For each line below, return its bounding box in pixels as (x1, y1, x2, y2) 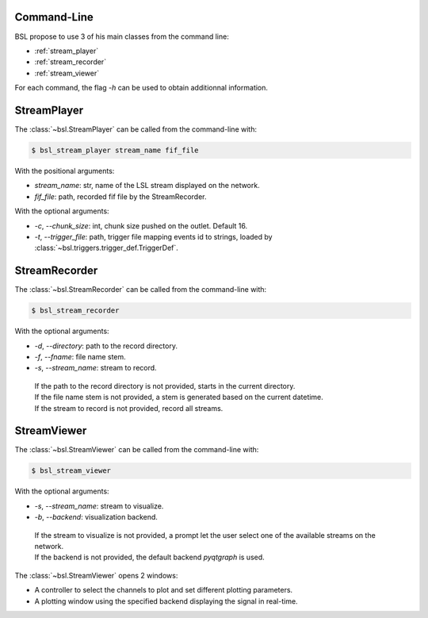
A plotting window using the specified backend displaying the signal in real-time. (34, 596, 298, 606)
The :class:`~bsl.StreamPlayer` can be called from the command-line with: (14, 124, 258, 134)
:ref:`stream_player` (34, 46, 99, 56)
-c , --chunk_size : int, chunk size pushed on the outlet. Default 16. (34, 221, 248, 230)
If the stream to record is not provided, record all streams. (34, 403, 224, 413)
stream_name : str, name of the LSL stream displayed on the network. (34, 181, 261, 190)
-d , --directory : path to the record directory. (34, 341, 178, 351)
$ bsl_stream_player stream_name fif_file (31, 145, 199, 155)
